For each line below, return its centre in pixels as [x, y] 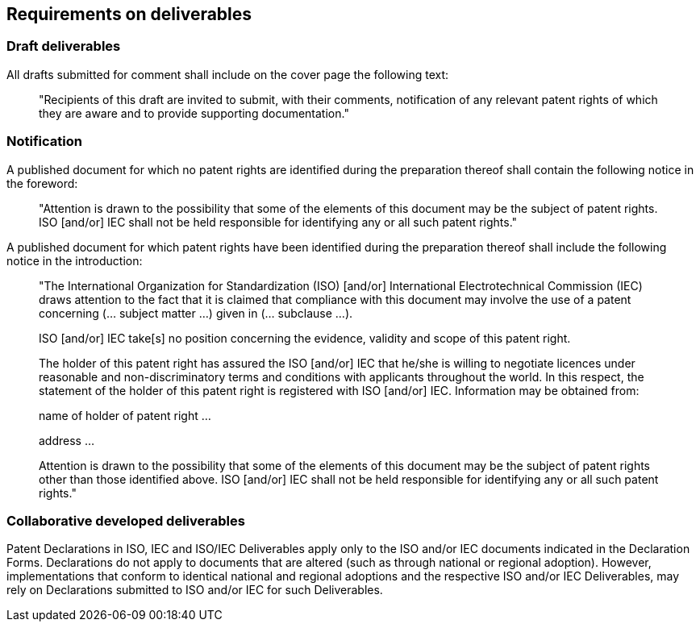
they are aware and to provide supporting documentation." [194, 113]
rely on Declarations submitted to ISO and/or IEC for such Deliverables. [195, 590]
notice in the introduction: [75, 260]
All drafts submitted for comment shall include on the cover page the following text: [228, 74]
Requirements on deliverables [129, 14]
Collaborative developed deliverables [126, 520]
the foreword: [42, 183]
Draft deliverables [64, 46]
